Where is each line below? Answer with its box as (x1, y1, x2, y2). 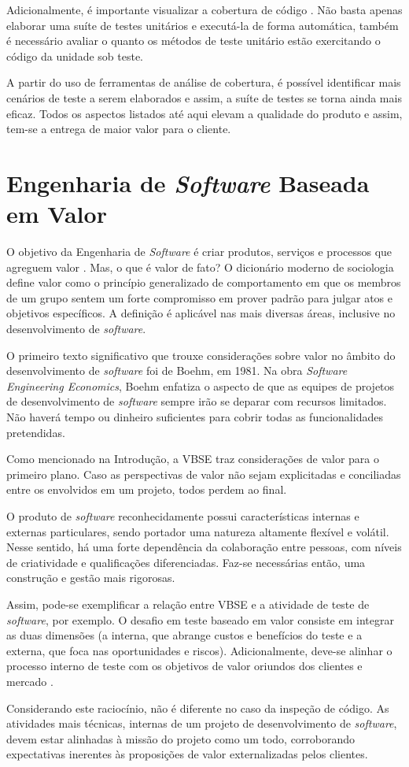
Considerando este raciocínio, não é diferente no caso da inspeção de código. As (6, 699, 389, 716)
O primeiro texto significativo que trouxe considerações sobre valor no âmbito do (6, 346, 396, 363)
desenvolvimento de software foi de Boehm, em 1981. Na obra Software (6, 362, 348, 379)
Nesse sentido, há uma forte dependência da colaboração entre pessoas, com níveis (6, 539, 402, 555)
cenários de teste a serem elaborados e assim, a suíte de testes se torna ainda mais (6, 89, 402, 106)
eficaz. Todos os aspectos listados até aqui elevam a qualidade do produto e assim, (6, 105, 403, 121)
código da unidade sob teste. (6, 47, 143, 64)
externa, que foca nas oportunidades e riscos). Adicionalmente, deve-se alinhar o (6, 642, 392, 658)
